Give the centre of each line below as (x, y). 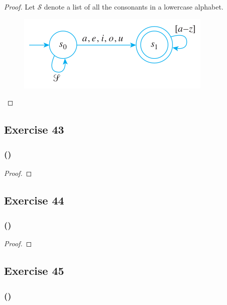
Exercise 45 (34, 271)
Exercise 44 (34, 200)
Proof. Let (20, 7)
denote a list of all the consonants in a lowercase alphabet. (134, 7)
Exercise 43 (34, 129)
